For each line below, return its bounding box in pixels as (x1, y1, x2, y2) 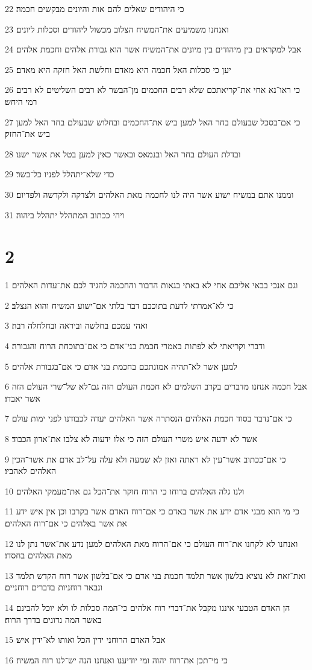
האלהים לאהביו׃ (5, 464, 57, 477)
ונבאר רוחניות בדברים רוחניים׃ (5, 581, 103, 593)
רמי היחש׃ (5, 95, 37, 107)
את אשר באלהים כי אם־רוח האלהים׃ (5, 516, 127, 529)
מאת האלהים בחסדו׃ (5, 549, 72, 561)
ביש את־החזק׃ (5, 127, 51, 140)
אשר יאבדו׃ (5, 391, 40, 404)
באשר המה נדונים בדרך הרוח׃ (5, 613, 102, 625)
